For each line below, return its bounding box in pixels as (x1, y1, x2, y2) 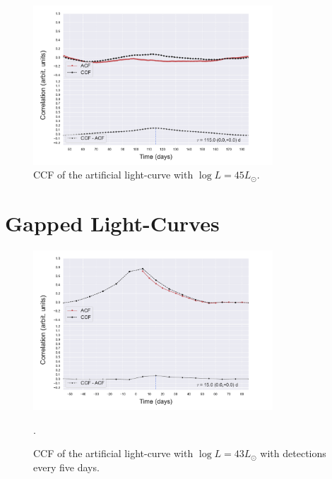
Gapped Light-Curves (5, 209, 220, 238)
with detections (260, 446, 326, 461)
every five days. (33, 459, 100, 474)
